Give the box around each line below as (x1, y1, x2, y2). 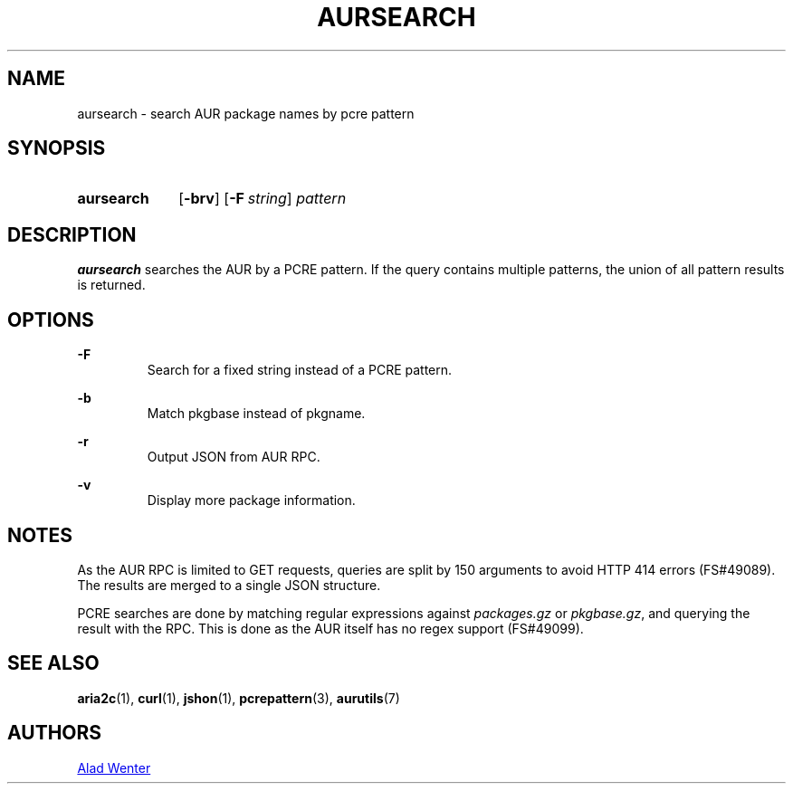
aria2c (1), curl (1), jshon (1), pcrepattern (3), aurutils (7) (77, 690, 400, 706)
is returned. (77, 277, 146, 293)
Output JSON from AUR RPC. (147, 449, 320, 465)
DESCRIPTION (7, 223, 137, 246)
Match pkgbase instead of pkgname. (147, 405, 366, 422)
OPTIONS (7, 308, 94, 331)
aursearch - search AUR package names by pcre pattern (77, 105, 415, 121)
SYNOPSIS (7, 137, 106, 160)
